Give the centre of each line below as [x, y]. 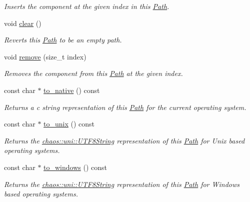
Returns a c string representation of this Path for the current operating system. [125, 107]
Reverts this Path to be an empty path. [63, 40]
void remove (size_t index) [45, 56]
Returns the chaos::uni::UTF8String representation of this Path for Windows [122, 184]
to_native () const [72, 90]
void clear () [23, 23]
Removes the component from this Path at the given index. [93, 73]
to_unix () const [69, 124]
